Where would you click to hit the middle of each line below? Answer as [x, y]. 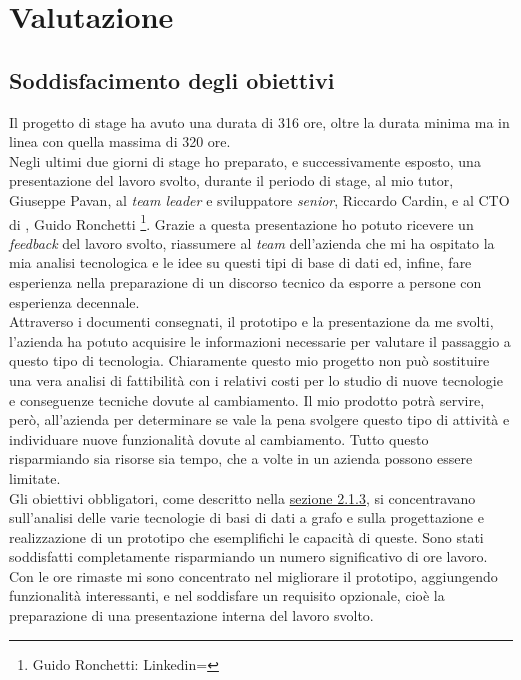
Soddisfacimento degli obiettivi [172, 79]
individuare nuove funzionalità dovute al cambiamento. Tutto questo [219, 438]
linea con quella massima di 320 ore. [120, 141]
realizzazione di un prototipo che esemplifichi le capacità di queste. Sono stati [246, 536]
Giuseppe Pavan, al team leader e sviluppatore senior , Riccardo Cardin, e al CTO [259, 199]
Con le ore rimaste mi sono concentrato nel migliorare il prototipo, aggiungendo [253, 575]
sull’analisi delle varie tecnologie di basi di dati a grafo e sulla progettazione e [246, 517]
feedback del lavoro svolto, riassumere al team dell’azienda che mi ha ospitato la [252, 242]
